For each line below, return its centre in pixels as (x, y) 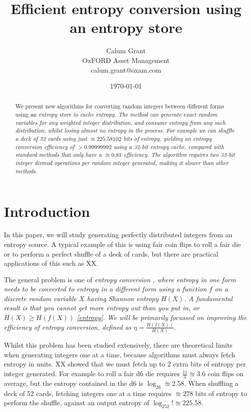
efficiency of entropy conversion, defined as (68, 327)
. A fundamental (208, 298)
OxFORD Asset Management (126, 60)
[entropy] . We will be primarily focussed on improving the (162, 317)
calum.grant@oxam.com (126, 69)
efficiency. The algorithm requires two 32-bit (179, 155)
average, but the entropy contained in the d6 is (74, 383)
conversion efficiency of (45, 146)
